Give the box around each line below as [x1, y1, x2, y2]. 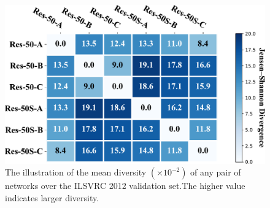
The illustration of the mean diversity [5, 166, 147, 179]
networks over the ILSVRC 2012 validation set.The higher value [5, 179, 245, 192]
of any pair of [190, 166, 241, 179]
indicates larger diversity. [5, 191, 99, 204]
